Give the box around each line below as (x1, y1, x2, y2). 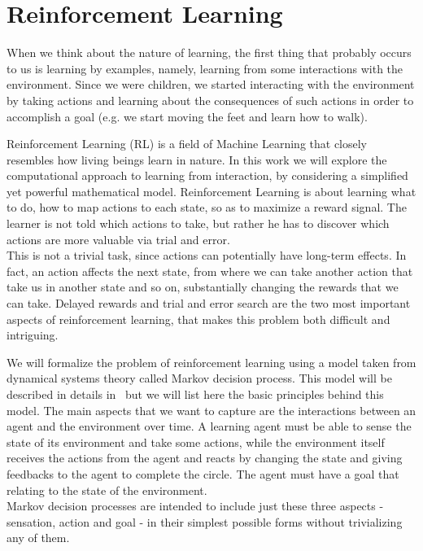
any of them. (7, 529, 70, 546)
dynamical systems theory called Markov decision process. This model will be (7, 370, 392, 387)
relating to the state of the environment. (7, 481, 207, 498)
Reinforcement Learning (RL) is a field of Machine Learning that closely (7, 135, 368, 152)
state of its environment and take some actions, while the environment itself (7, 433, 385, 450)
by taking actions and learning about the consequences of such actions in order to (7, 91, 414, 108)
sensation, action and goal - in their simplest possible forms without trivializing (7, 513, 403, 530)
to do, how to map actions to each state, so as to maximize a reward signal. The (7, 199, 407, 216)
